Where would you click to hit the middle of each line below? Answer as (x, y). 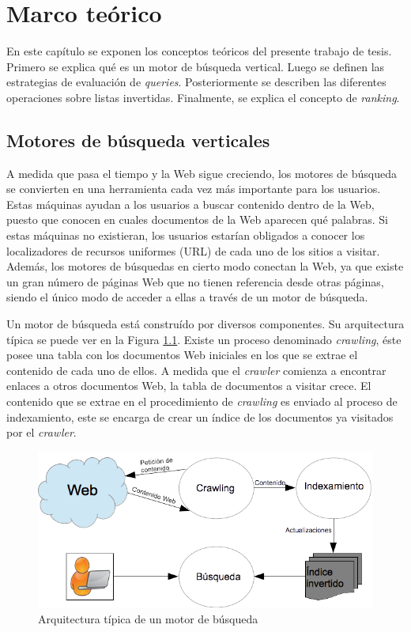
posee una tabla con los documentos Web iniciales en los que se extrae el (182, 355)
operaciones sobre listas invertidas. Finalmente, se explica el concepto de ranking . (203, 97)
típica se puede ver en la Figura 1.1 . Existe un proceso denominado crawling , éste (204, 339)
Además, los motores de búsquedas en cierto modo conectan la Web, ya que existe (205, 266)
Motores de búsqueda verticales (138, 140)
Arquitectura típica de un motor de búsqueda (148, 618)
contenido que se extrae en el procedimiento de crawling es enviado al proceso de (202, 401)
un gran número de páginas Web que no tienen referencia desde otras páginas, (195, 281)
